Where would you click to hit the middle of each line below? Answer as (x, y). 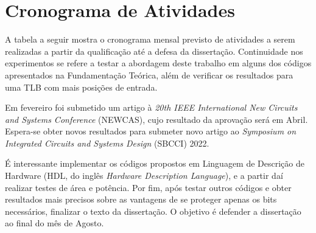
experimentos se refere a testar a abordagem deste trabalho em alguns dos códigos (158, 63)
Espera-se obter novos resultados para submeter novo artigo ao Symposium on (151, 131)
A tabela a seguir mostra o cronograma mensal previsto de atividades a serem (150, 39)
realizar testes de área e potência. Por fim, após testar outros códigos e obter (148, 187)
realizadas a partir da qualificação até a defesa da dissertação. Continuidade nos (154, 51)
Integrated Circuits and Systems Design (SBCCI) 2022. (107, 143)
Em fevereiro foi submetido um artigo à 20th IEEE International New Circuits (151, 107)
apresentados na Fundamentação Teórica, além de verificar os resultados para (149, 75)
